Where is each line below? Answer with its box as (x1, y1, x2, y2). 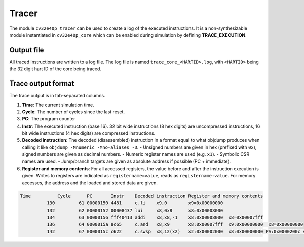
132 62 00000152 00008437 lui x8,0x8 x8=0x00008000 (46, 208, 223, 213)
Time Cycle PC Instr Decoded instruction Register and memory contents (20, 193, 263, 199)
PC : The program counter (22, 116, 75, 122)
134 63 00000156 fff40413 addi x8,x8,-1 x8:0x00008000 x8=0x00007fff (46, 214, 263, 220)
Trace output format (9, 79, 74, 88)
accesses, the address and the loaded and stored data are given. (22, 180, 158, 186)
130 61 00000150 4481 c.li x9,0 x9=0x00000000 (46, 200, 223, 206)
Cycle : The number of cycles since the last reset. (22, 109, 125, 115)
